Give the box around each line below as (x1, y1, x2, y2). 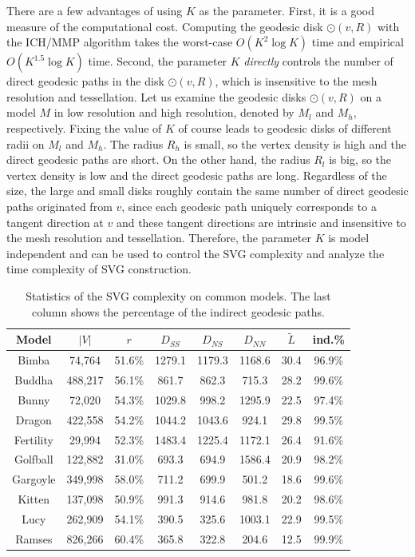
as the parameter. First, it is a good (199, 2, 375, 18)
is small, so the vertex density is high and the (184, 135, 407, 152)
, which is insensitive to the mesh (215, 73, 377, 90)
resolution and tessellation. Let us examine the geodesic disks (6, 88, 306, 105)
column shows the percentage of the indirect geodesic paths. (31, 303, 326, 320)
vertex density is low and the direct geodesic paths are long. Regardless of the (6, 166, 387, 183)
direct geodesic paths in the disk (6, 73, 164, 90)
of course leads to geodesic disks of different (178, 119, 392, 136)
